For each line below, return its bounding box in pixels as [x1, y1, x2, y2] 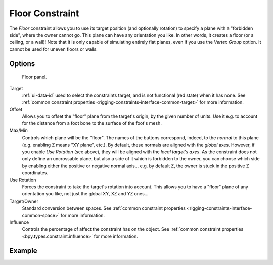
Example [9, 246, 37, 255]
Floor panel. [22, 74, 48, 80]
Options [9, 59, 35, 68]
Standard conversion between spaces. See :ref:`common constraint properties [22, 205, 186, 211]
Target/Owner [9, 198, 39, 204]
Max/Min [9, 127, 28, 134]
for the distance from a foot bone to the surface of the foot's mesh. [22, 120, 162, 126]
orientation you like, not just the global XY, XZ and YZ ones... [22, 191, 149, 197]
